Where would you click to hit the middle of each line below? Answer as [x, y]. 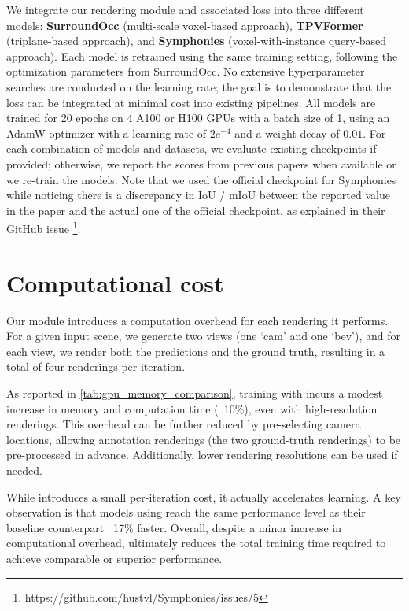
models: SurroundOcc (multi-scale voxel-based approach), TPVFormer [185, 25]
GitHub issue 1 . [44, 227]
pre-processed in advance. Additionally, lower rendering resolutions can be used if [202, 455]
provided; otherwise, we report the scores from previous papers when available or [201, 163]
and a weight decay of [287, 133]
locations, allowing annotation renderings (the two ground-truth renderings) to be [204, 439]
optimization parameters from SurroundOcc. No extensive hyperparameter [186, 71]
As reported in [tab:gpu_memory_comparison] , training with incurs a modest [195, 393]
